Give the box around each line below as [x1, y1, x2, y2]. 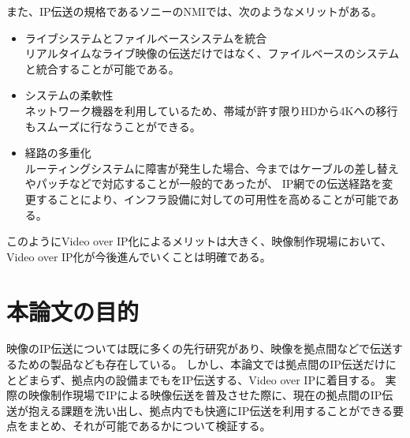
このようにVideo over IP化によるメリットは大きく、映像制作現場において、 [6, 233, 393, 249]
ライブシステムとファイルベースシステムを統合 [24, 29, 267, 46]
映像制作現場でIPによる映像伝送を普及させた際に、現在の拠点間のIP [28, 387, 382, 403]
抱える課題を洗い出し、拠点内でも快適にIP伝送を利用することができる [28, 402, 393, 418]
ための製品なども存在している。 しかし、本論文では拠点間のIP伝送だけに [17, 356, 397, 372]
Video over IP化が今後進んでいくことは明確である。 [6, 248, 271, 264]
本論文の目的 [6, 294, 140, 327]
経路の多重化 [24, 144, 91, 161]
